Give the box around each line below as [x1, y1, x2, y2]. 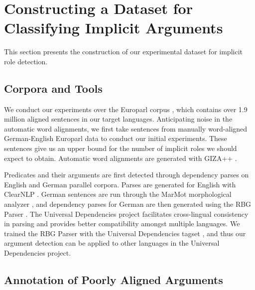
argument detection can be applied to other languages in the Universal [4, 238, 220, 248]
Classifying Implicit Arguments [4, 17, 223, 38]
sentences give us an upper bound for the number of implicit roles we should [4, 143, 237, 153]
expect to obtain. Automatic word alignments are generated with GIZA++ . [4, 152, 237, 163]
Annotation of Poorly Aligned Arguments [4, 272, 223, 287]
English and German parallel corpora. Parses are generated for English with [4, 179, 236, 189]
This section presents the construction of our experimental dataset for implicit [4, 46, 243, 57]
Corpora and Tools [4, 80, 103, 96]
